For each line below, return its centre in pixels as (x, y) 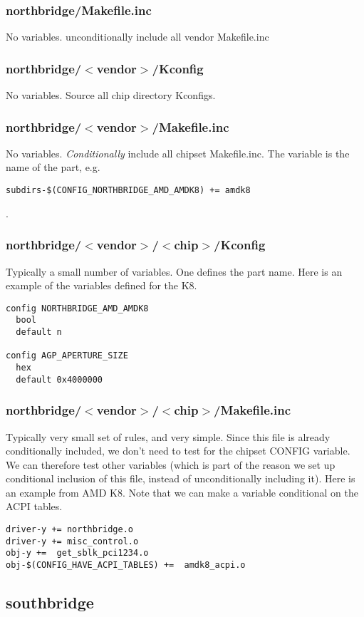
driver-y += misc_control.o (72, 541)
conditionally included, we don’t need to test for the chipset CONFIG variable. (178, 451)
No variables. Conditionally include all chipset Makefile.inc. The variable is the (178, 153)
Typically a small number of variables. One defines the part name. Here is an (174, 271)
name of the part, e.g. (53, 167)
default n (39, 332)
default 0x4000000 (59, 379)
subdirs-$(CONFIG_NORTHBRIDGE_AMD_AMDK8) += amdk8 (128, 191)
